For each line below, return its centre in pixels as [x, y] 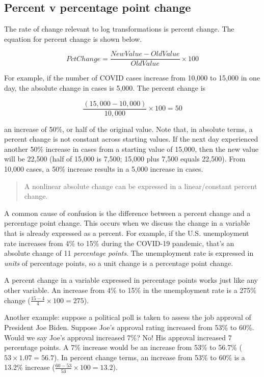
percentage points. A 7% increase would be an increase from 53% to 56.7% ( [123, 347]
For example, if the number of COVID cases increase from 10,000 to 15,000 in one [132, 78]
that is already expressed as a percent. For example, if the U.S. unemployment [127, 233]
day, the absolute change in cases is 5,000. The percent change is [105, 88]
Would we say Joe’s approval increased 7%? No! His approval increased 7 [118, 337]
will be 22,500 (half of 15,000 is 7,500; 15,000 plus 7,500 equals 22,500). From [125, 159]
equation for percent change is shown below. [73, 38]
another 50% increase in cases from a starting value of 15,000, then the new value [131, 149]
